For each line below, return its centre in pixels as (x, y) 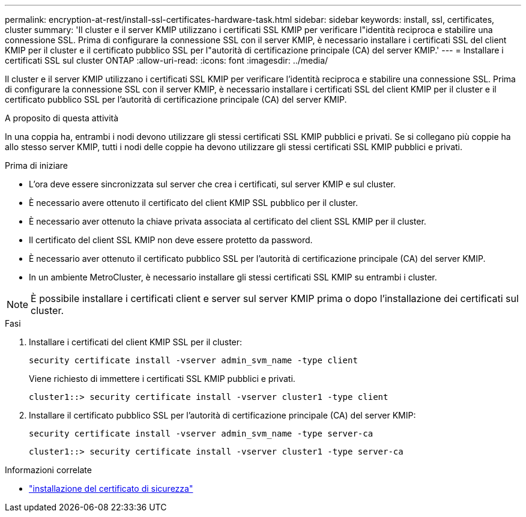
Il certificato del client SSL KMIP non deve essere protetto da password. (171, 240)
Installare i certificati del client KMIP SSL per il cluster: (136, 342)
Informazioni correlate (48, 470)
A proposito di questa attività (62, 118)
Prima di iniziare (36, 165)
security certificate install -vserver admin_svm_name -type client (193, 360)
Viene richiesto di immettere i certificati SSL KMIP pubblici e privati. (162, 379)
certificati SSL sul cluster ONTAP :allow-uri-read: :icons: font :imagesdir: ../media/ (167, 60)
